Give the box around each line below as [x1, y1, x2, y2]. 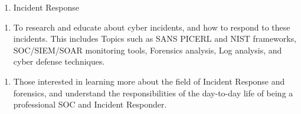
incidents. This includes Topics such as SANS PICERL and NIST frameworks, [13, 32, 297, 45]
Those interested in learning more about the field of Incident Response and [13, 75, 285, 87]
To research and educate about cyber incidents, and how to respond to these [13, 21, 290, 33]
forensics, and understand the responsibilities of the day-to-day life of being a [13, 86, 293, 99]
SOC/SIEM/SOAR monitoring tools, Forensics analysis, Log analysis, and [13, 43, 282, 56]
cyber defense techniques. [13, 55, 105, 68]
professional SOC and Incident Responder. [13, 98, 167, 110]
